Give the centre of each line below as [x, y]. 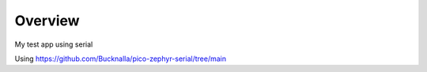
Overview [47, 21]
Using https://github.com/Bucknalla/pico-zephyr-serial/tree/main [121, 59]
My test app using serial [54, 44]
